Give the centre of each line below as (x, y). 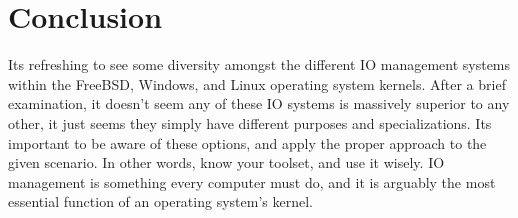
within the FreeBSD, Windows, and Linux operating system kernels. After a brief (257, 83)
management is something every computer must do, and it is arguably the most (252, 181)
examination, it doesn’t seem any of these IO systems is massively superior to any (259, 103)
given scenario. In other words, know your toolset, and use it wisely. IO (226, 162)
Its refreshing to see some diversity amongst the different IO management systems (259, 64)
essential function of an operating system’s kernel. (160, 201)
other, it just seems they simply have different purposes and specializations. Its (250, 122)
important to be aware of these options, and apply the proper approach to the (247, 142)
